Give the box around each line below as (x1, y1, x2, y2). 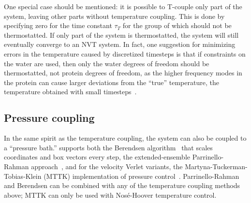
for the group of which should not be (122, 20, 232, 30)
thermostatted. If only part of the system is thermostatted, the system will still (4, 29, 239, 40)
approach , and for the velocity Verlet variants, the (31, 161, 183, 171)
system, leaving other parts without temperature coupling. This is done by (4, 11, 225, 21)
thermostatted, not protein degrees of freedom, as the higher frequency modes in (4, 68, 242, 78)
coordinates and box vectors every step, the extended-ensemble (4, 152, 190, 162)
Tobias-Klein (4, 171, 42, 181)
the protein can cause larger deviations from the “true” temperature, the (4, 77, 219, 87)
